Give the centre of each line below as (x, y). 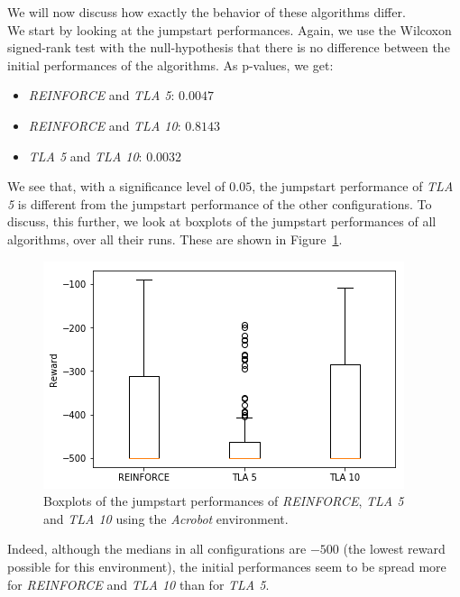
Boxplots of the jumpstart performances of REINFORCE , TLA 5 (224, 501)
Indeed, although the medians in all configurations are (157, 549)
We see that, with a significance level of (116, 186)
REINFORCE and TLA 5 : (101, 95)
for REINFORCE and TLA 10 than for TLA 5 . (138, 584)
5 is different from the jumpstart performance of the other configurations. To (220, 203)
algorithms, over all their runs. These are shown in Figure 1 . (175, 239)
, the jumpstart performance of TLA (353, 186)
